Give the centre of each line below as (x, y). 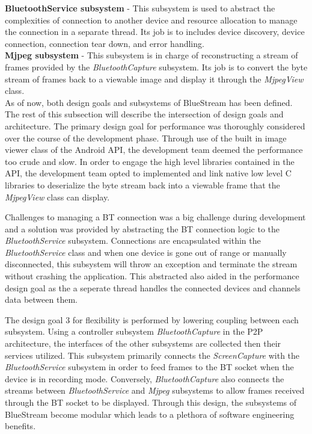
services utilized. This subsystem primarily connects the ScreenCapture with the (152, 355)
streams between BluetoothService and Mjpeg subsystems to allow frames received (155, 390)
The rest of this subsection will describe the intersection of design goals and (144, 114)
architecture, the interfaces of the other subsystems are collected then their (143, 343)
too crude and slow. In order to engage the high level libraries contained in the (150, 161)
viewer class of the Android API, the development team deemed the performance (154, 150)
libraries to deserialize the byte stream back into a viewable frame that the (142, 184)
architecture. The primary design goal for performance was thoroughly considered (155, 126)
